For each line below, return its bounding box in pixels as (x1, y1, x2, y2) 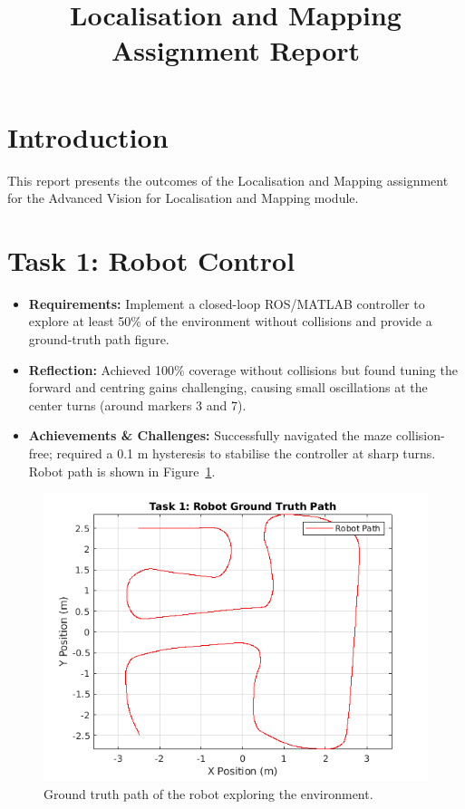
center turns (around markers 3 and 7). (28, 395, 247, 414)
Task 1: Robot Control (7, 241, 295, 278)
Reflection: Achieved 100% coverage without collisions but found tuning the (28, 360, 458, 379)
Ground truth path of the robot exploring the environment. (44, 784, 373, 803)
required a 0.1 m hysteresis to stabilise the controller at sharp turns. (56, 443, 436, 462)
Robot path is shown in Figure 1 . (28, 461, 216, 480)
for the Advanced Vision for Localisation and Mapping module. (7, 188, 359, 207)
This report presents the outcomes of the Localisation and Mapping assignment (7, 170, 449, 189)
